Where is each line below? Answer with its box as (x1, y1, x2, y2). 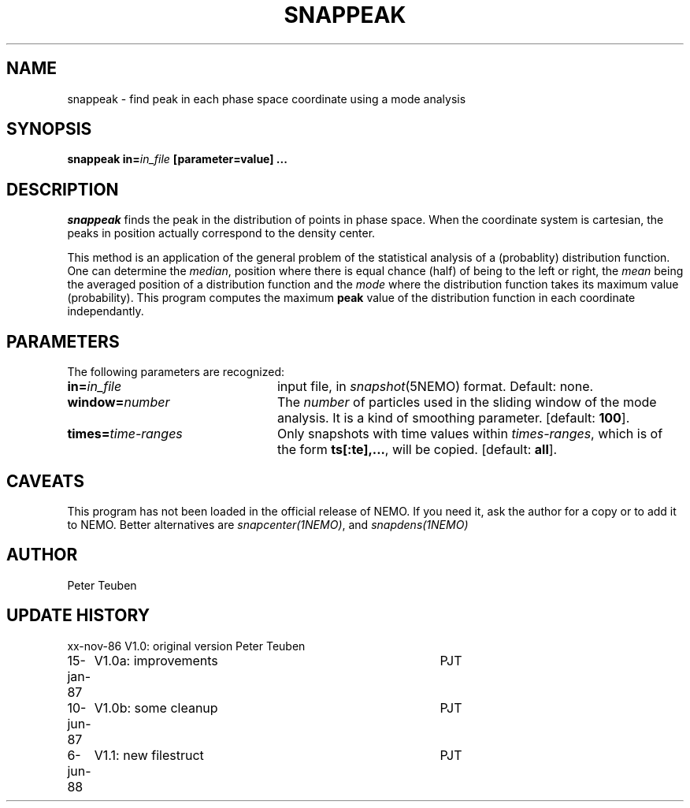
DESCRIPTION (6, 179, 119, 199)
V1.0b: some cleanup (94, 699, 218, 716)
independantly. (67, 304, 144, 318)
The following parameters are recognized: (67, 365, 285, 379)
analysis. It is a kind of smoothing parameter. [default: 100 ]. (276, 410, 630, 426)
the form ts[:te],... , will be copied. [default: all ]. (276, 441, 558, 458)
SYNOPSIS (6, 119, 92, 140)
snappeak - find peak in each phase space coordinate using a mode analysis (67, 91, 466, 106)
